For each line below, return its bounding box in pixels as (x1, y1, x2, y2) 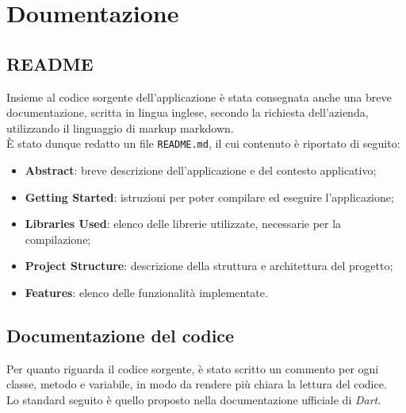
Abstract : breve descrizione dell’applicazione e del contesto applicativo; (25, 162, 377, 179)
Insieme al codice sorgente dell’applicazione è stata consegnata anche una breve (6, 88, 392, 105)
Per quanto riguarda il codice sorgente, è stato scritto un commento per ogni (6, 360, 379, 376)
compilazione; (25, 230, 91, 247)
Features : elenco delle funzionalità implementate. (25, 284, 268, 300)
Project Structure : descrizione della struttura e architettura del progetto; (25, 257, 393, 274)
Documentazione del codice (6, 322, 235, 347)
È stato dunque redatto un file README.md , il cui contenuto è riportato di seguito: (6, 135, 400, 152)
